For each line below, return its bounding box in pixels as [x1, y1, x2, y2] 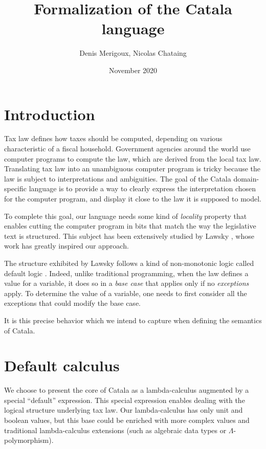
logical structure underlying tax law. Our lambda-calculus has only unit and [4, 405, 243, 415]
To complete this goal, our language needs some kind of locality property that [4, 210, 247, 221]
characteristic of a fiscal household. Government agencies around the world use [4, 143, 251, 154]
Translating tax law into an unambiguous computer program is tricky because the [4, 163, 261, 174]
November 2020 [108, 64, 158, 75]
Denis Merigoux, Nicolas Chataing [79, 48, 187, 58]
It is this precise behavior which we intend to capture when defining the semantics [4, 315, 262, 325]
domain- [233, 173, 259, 184]
